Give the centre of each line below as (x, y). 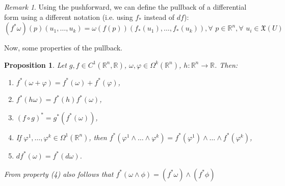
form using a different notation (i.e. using (69, 17)
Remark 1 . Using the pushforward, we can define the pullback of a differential (125, 7)
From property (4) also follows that (59, 174)
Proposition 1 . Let (35, 64)
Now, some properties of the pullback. (63, 48)
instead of (159, 17)
